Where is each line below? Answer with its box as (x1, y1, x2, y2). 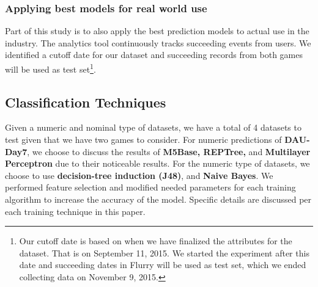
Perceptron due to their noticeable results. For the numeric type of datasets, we (5, 157, 310, 170)
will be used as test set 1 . (5, 61, 96, 75)
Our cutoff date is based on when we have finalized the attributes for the (19, 234, 292, 247)
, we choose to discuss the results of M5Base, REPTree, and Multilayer (27, 145, 311, 158)
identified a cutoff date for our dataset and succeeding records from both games (5, 48, 303, 61)
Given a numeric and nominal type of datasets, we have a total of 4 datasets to (5, 121, 301, 134)
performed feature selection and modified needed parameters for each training (5, 181, 296, 194)
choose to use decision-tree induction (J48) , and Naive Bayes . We (5, 169, 273, 181)
